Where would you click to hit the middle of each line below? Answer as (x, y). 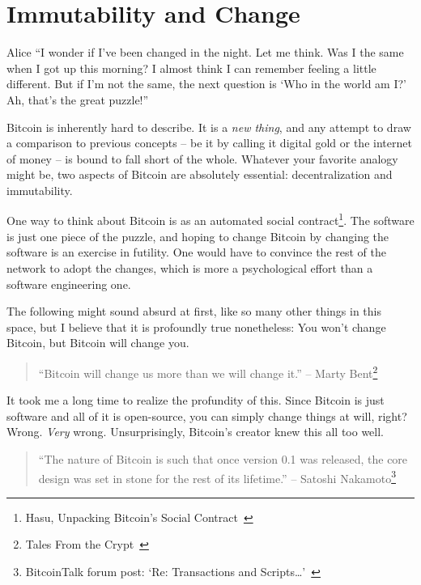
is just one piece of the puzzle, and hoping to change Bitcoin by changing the (198, 236)
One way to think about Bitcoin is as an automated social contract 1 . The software (210, 219)
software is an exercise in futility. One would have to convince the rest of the (196, 252)
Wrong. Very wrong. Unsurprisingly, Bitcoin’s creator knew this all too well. (195, 432)
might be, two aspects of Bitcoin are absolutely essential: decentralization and (200, 174)
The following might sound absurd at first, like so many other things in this (194, 311)
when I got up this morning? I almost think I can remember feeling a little (191, 68)
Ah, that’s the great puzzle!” (78, 99)
